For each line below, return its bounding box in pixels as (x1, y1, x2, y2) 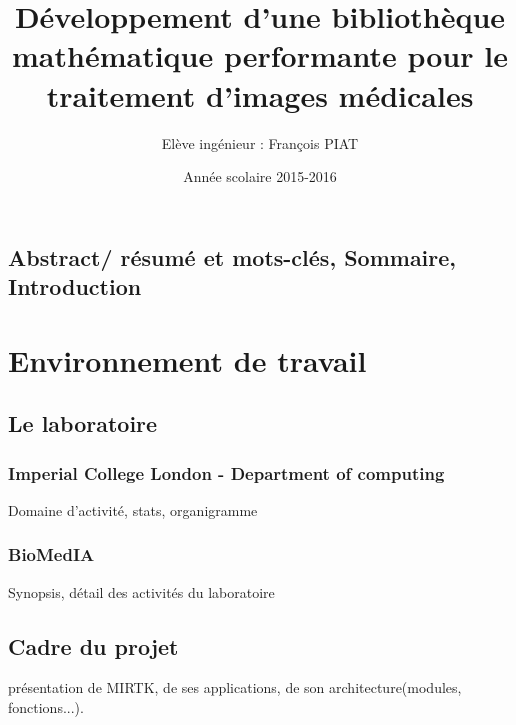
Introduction (8, 271, 142, 302)
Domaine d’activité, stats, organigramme (8, 499, 258, 520)
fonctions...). (8, 697, 84, 718)
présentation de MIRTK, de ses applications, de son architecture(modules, (8, 677, 462, 698)
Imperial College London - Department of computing (8, 460, 445, 485)
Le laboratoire (8, 408, 158, 439)
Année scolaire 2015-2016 (183, 166, 337, 187)
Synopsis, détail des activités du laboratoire (8, 581, 275, 602)
